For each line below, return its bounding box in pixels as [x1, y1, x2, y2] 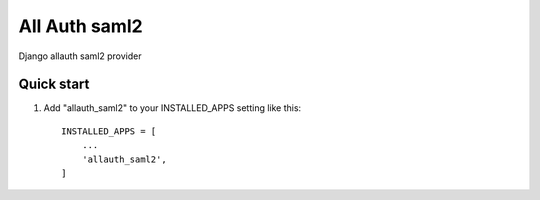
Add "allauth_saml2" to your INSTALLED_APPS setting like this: [43, 102, 302, 114]
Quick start [18, 76, 90, 93]
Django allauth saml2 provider [18, 50, 142, 62]
